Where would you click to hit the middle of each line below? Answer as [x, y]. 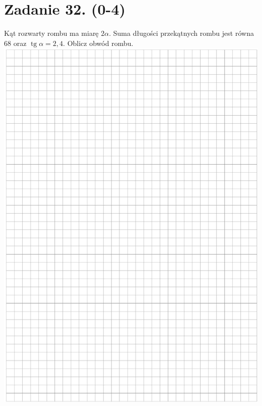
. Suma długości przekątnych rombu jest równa [181, 33]
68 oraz [15, 43]
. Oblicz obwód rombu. [98, 43]
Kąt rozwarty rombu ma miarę [51, 33]
